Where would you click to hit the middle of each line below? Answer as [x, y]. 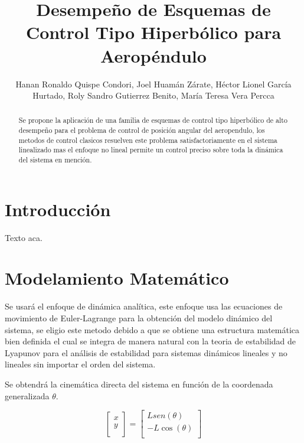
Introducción [58, 209]
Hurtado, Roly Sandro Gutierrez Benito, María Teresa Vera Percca [153, 95]
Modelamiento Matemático [117, 278]
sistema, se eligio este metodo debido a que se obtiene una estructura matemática [152, 329]
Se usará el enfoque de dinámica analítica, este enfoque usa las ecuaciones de [144, 306]
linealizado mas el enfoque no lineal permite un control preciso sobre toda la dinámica [151, 150]
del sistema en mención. [55, 160]
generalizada [27, 395]
